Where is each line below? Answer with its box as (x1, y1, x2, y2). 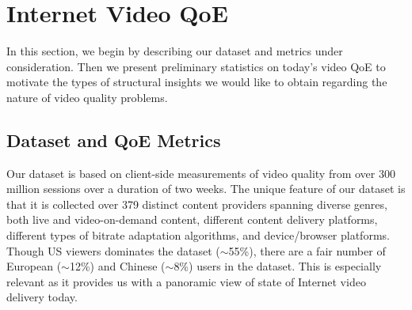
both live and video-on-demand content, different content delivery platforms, (6, 211, 378, 228)
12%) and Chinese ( (69, 258, 166, 274)
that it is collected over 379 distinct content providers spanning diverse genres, (6, 195, 387, 212)
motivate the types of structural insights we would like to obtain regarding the (6, 74, 387, 90)
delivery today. (6, 289, 78, 305)
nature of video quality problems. (6, 89, 168, 105)
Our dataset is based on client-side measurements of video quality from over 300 (6, 164, 395, 181)
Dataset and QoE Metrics (6, 127, 221, 152)
